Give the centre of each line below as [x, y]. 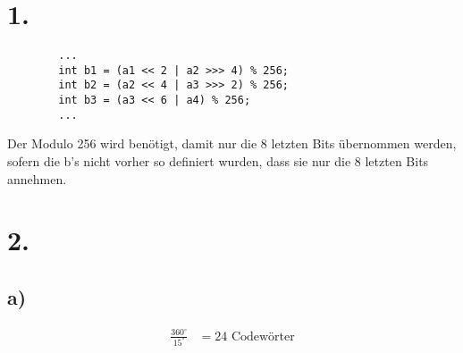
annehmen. [37, 178]
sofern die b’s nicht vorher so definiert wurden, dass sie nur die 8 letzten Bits [218, 161]
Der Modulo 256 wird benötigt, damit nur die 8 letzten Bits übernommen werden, [232, 143]
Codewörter [263, 336]
